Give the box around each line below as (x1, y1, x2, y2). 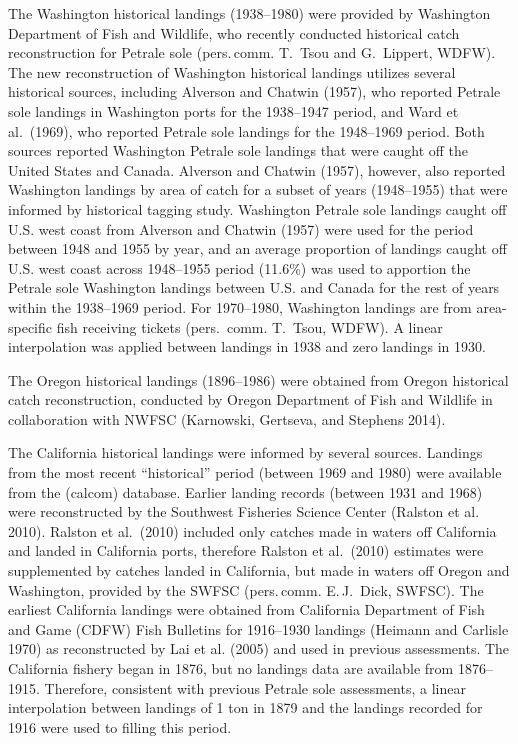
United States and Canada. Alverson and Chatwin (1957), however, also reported (8, 159, 506, 180)
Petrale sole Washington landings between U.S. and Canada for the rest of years (8, 277, 500, 298)
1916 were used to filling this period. (8, 716, 232, 737)
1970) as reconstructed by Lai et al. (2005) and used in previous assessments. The (8, 638, 510, 659)
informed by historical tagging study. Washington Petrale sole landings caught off (8, 198, 507, 219)
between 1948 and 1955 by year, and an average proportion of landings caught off (8, 238, 507, 259)
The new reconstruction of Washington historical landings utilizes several (8, 61, 456, 82)
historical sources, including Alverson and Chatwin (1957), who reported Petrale (8, 81, 501, 102)
